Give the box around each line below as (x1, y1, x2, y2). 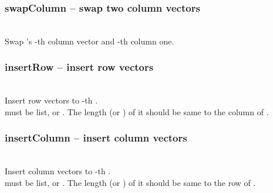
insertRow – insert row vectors (5, 60, 154, 74)
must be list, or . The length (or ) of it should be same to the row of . (5, 176, 256, 188)
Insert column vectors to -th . (5, 165, 111, 177)
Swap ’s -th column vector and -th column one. (5, 35, 174, 47)
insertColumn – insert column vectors (5, 130, 187, 145)
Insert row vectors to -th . (5, 94, 98, 106)
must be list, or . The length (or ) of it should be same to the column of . (5, 105, 269, 118)
